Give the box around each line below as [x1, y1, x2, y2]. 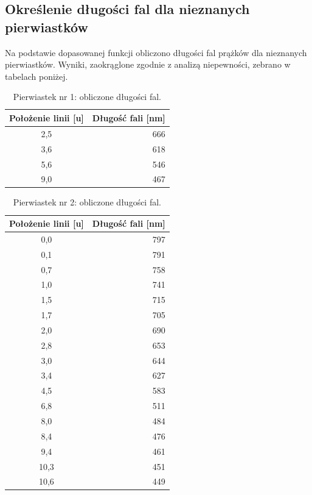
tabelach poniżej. [5, 69, 68, 82]
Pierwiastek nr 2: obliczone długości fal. [13, 196, 161, 208]
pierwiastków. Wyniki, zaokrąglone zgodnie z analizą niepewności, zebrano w [5, 58, 291, 71]
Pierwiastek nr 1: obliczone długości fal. [13, 90, 161, 103]
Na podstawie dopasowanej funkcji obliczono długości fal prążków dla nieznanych [5, 46, 307, 59]
